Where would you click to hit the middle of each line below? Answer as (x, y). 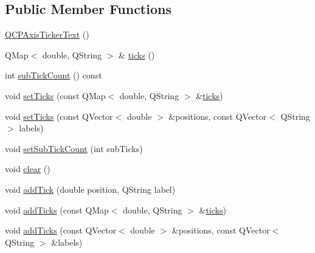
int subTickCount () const (54, 75)
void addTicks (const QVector (61, 230)
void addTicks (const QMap (57, 210)
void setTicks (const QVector (59, 116)
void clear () (28, 169)
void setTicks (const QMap (55, 95)
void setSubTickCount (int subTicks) (74, 148)
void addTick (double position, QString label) (90, 189)
